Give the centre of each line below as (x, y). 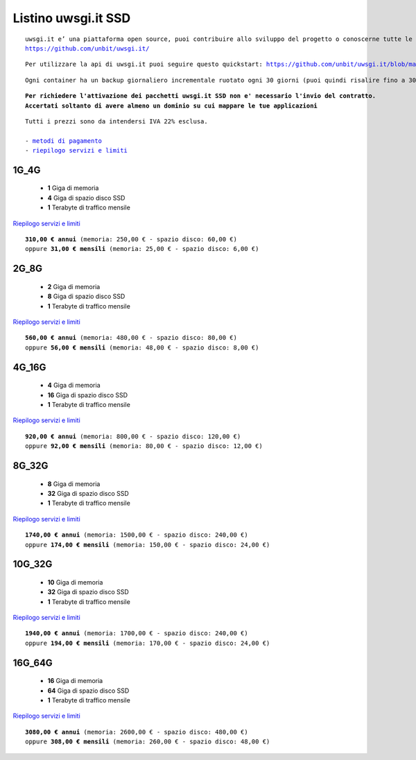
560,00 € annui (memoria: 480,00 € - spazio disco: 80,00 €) (131, 338)
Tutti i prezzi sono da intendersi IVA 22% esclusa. (116, 121)
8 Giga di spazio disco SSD (86, 296)
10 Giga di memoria (75, 582)
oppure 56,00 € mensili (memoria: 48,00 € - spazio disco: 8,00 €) (142, 347)
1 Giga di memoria (73, 188)
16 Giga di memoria (75, 681)
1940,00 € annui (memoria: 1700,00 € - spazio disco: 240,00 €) (137, 633)
